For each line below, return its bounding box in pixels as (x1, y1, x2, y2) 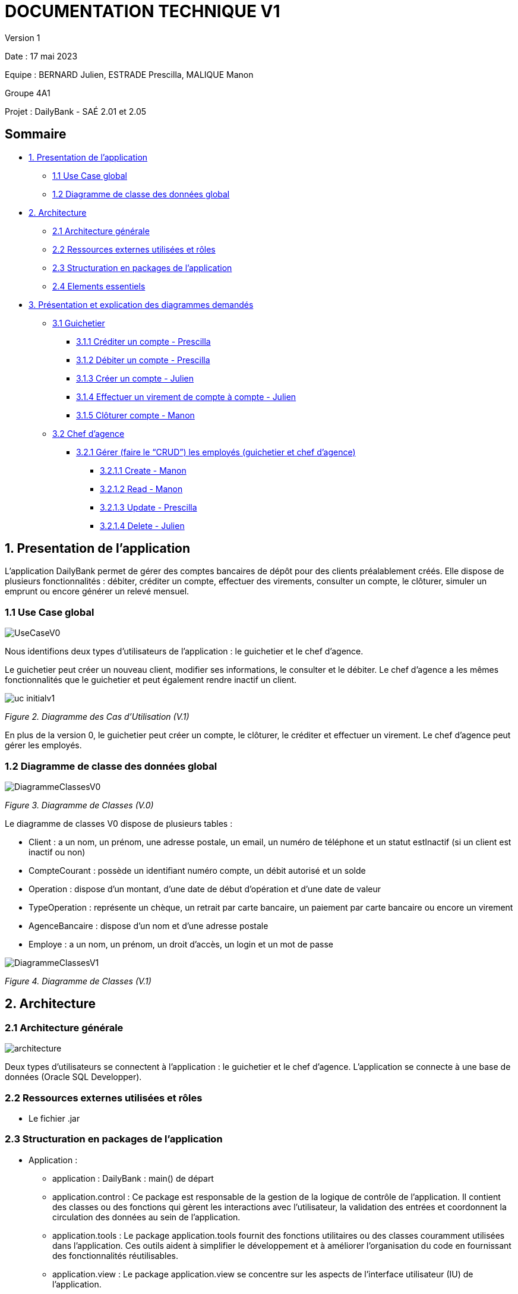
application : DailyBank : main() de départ (52, 1173, 214, 1183)
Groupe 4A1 (5, 87, 50, 98)
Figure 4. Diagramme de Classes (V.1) (5, 975, 151, 986)
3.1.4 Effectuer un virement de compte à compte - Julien (76, 391, 296, 402)
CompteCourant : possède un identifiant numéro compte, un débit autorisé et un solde (29, 865, 366, 876)
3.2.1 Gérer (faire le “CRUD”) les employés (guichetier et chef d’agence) (76, 446, 356, 457)
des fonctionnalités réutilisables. (52, 1250, 179, 1261)
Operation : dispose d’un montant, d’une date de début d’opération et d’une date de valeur (29, 883, 381, 894)
